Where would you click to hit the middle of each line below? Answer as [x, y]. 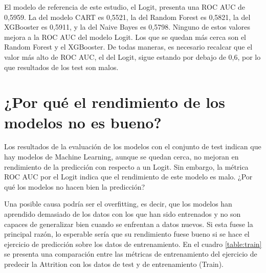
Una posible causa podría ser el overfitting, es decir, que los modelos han [118, 204]
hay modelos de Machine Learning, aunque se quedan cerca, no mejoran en [121, 157]
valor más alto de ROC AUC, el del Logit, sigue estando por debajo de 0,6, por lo [132, 56]
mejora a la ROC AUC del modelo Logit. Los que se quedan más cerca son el [125, 37]
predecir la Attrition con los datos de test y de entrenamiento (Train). [114, 264]
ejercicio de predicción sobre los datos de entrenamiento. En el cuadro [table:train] [133, 244]
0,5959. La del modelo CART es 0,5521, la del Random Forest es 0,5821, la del [127, 17]
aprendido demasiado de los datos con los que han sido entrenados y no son [123, 214]
